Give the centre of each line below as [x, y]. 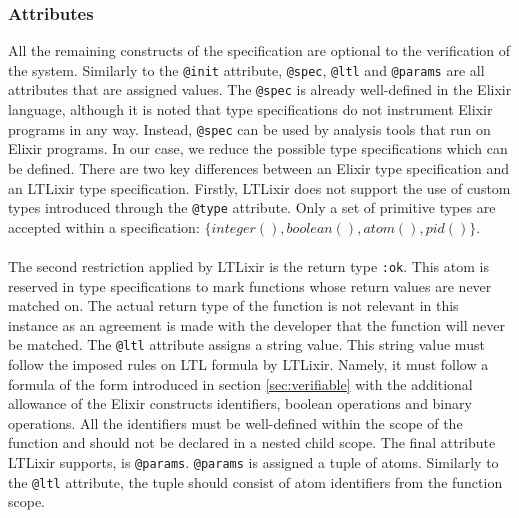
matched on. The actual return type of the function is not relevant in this [233, 305]
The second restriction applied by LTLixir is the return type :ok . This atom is [248, 266]
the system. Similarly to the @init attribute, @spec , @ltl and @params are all [246, 69]
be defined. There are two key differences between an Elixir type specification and [258, 167]
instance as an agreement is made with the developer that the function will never [256, 324]
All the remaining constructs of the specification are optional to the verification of [259, 50]
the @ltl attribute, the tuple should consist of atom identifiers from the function [255, 481]
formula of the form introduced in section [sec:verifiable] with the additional [240, 383]
